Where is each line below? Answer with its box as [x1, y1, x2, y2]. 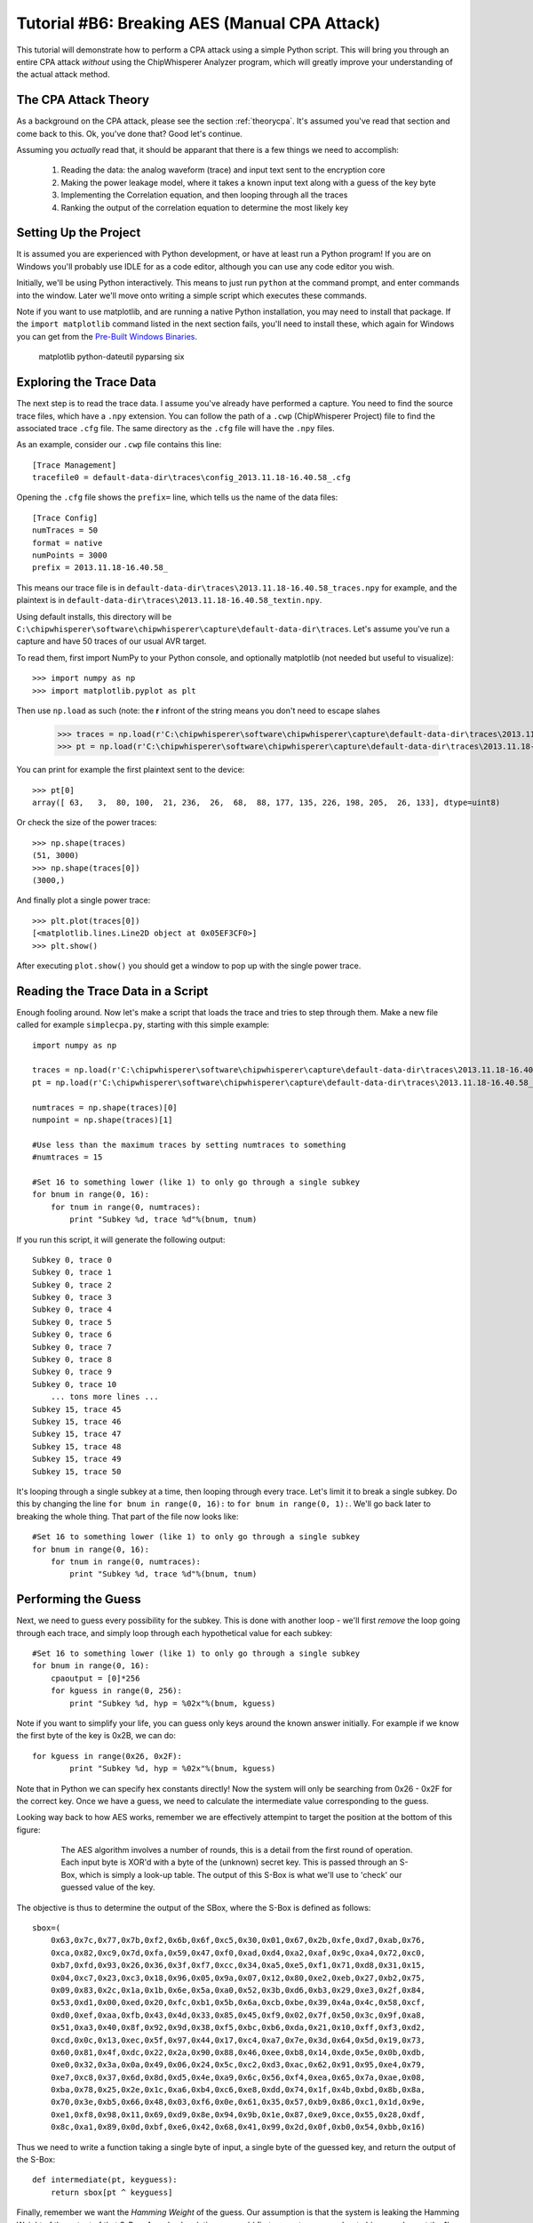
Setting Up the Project [16, 225, 141, 240]
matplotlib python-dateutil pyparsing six [38, 351, 185, 362]
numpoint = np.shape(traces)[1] [32, 1115, 173, 1125]
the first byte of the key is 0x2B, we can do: [16, 1730, 177, 1741]
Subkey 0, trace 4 [32, 1304, 113, 1315]
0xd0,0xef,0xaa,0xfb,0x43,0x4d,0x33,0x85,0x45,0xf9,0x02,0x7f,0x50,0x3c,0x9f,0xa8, [50, 2010, 426, 2020]
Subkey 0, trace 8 [32, 1354, 113, 1365]
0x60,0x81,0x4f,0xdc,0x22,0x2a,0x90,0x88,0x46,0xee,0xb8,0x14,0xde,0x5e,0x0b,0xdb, [50, 2047, 426, 2058]
